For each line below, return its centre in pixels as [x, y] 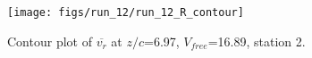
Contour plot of [50, 41]
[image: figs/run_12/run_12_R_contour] [126, 12]
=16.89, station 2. [257, 41]
